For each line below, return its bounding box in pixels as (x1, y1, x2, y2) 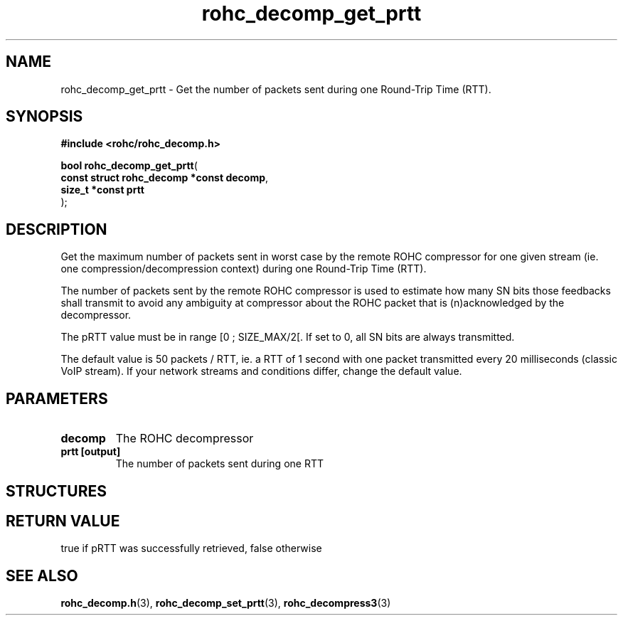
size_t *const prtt (60, 184, 144, 196)
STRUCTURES (6, 482, 107, 500)
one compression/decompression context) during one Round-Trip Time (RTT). (60, 262, 427, 275)
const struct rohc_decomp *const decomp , (60, 171, 269, 184)
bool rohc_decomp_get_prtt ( (60, 159, 198, 172)
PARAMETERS (6, 389, 108, 408)
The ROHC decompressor (115, 431, 254, 446)
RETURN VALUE (6, 511, 120, 530)
